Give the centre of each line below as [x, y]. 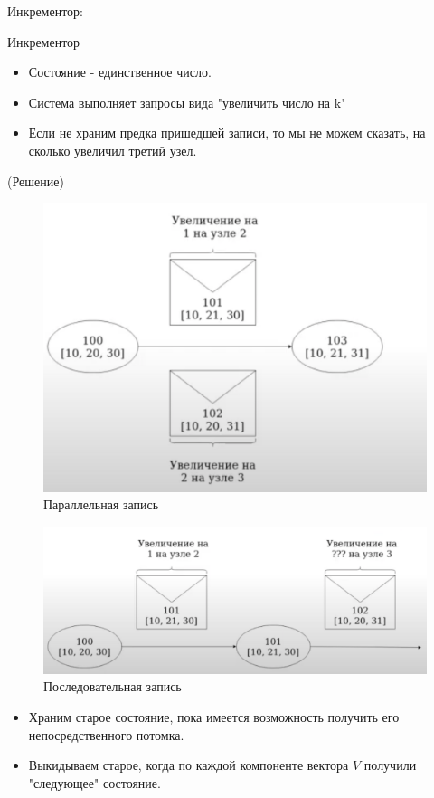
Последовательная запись [113, 686]
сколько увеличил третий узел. [113, 150]
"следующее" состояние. [94, 782]
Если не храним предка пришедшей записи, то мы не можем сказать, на [227, 133]
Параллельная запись [101, 504]
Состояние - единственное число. [120, 72]
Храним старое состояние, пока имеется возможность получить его [214, 716]
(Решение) [36, 180]
